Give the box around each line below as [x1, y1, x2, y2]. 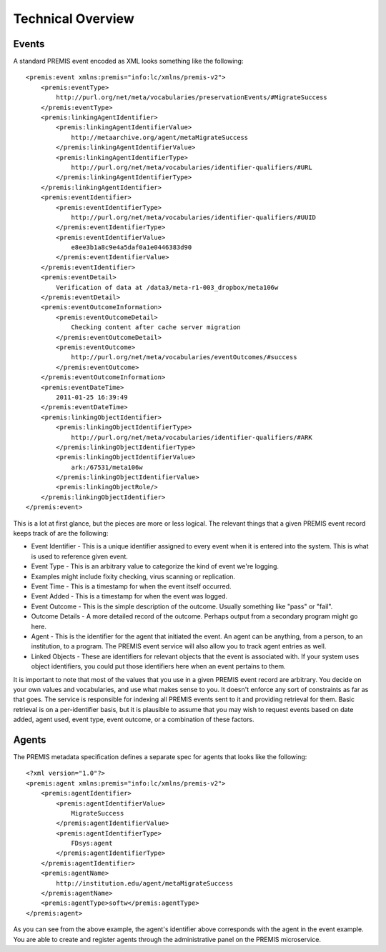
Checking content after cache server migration [71, 324, 241, 331]
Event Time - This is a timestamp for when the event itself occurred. [31, 582, 232, 591]
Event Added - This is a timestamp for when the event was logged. [31, 592, 228, 601]
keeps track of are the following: [13, 529, 109, 538]
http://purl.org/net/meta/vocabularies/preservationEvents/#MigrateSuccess [56, 94, 328, 101]
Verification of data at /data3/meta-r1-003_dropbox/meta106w [56, 283, 279, 291]
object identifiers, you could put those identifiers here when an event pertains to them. [31, 662, 286, 671]
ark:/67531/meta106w [71, 463, 143, 471]
